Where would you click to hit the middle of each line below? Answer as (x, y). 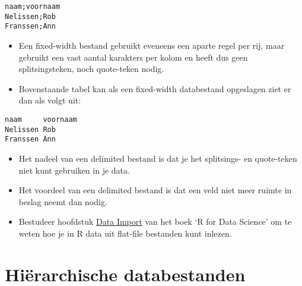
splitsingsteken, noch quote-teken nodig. (91, 69)
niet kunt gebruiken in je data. (74, 170)
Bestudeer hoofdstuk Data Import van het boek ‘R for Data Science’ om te (155, 221)
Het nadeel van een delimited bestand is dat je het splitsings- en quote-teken (158, 158)
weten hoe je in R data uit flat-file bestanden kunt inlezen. (125, 233)
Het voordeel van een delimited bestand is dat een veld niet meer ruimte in (155, 190)
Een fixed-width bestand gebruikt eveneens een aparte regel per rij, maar (152, 45)
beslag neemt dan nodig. (63, 201)
